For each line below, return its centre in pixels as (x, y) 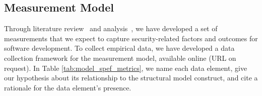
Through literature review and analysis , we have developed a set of (111, 28)
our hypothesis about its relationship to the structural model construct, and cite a (131, 78)
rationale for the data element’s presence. (68, 87)
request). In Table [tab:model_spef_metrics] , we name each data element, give (126, 68)
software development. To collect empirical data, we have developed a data (119, 48)
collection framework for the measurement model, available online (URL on (120, 58)
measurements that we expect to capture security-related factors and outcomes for (131, 38)
